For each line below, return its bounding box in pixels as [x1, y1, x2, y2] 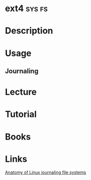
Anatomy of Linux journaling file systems [5, 169, 86, 176]
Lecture [5, 86, 37, 98]
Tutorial [5, 109, 37, 120]
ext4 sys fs [5, 3, 48, 14]
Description [5, 25, 53, 37]
